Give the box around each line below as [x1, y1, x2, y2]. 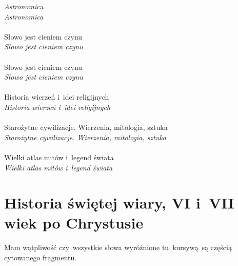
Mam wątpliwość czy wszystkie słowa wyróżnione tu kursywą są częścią [4, 242, 232, 253]
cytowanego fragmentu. [4, 252, 77, 262]
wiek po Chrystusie [4, 212, 144, 233]
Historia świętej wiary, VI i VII [4, 192, 234, 213]
